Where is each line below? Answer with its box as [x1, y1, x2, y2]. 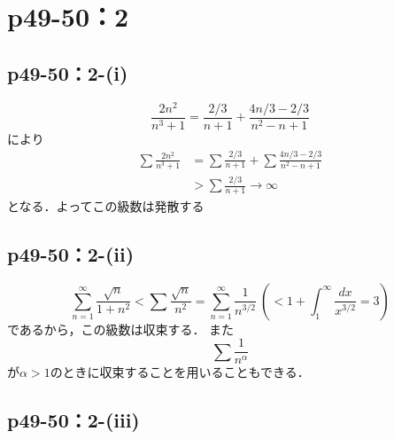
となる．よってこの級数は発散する [7, 196, 205, 215]
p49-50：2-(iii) [7, 406, 140, 434]
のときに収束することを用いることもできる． [50, 363, 310, 381]
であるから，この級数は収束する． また [7, 319, 235, 338]
